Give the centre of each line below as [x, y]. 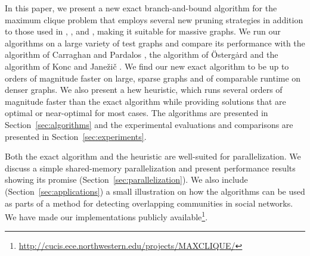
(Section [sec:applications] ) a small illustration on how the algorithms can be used [155, 191]
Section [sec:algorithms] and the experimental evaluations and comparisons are [149, 124]
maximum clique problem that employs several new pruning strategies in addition [154, 19]
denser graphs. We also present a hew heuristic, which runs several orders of [144, 90]
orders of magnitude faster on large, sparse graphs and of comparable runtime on [153, 78]
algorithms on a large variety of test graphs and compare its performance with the [155, 43]
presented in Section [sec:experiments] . [76, 136]
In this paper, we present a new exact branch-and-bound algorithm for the [141, 8]
